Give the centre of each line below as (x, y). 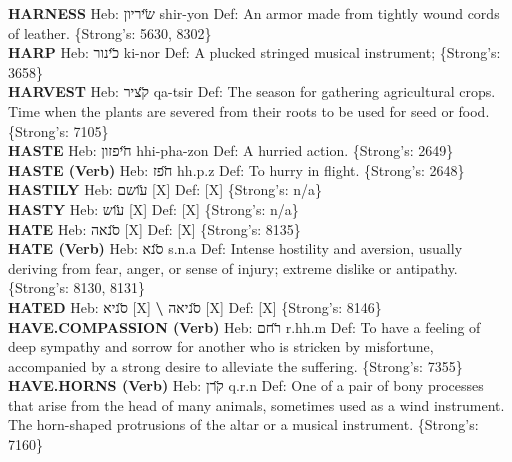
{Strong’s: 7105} (58, 130)
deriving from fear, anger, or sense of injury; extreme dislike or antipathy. (233, 267)
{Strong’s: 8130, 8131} (77, 287)
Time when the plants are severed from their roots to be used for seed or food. (249, 110)
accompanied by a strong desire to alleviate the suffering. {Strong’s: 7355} (235, 365)
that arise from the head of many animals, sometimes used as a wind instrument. (256, 404)
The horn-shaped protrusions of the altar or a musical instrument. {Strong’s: (243, 424)
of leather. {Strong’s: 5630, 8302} (110, 32)
